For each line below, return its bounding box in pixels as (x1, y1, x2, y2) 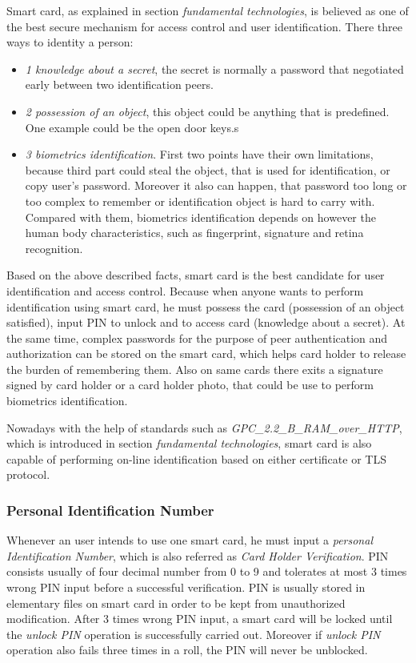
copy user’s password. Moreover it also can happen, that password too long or (25, 177, 407, 194)
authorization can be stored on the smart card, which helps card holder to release (6, 345, 406, 362)
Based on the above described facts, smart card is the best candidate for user (6, 267, 385, 283)
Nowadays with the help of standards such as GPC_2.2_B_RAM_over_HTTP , (6, 419, 402, 436)
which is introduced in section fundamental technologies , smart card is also (6, 435, 372, 452)
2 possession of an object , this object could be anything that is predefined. (25, 102, 390, 119)
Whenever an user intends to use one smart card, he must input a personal (6, 532, 373, 548)
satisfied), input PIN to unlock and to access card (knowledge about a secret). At (6, 314, 406, 331)
